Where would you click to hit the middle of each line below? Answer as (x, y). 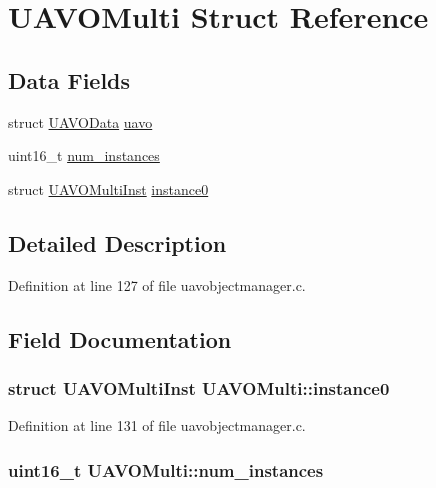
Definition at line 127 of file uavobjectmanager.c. (157, 284)
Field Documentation (120, 338)
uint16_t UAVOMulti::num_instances (166, 469)
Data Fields (69, 79)
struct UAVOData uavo (80, 121)
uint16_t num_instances (84, 155)
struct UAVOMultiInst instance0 (108, 188)
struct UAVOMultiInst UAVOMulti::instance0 (199, 387)
